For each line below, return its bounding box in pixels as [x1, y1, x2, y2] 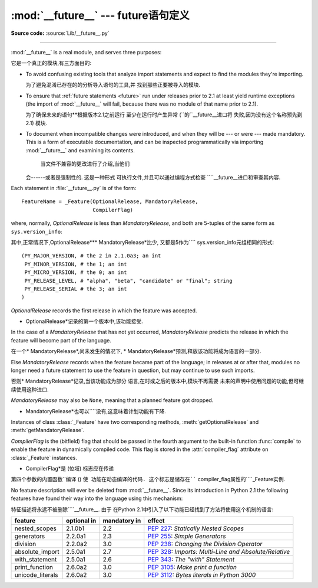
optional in [65, 517, 97, 525]
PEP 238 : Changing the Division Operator [147, 540, 263, 548]
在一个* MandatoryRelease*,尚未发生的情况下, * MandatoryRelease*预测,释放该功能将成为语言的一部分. [11, 348, 261, 355]
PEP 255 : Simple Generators [147, 532, 226, 540]
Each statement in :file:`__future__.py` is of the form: [11, 185, 137, 192]
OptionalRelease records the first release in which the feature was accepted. [11, 307, 197, 314]
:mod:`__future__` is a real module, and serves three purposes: [11, 48, 162, 55]
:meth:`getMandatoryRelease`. [11, 427, 85, 434]
